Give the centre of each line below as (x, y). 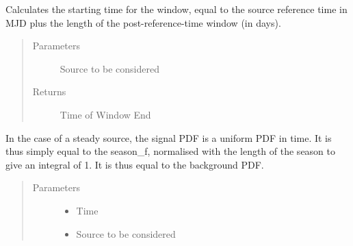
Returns (49, 91)
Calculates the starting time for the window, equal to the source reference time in (176, 9)
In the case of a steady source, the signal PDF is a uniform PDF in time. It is (169, 137)
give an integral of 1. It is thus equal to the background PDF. (135, 164)
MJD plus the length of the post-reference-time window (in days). (143, 22)
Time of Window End (105, 114)
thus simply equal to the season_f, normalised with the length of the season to (171, 151)
